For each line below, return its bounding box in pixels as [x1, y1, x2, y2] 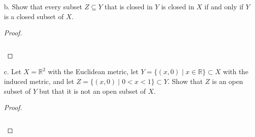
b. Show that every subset [4, 1, 82, 11]
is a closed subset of [4, 11, 64, 21]
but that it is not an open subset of [39, 85, 146, 96]
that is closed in [104, 1, 153, 11]
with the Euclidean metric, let [48, 66, 139, 77]
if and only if [204, 1, 244, 11]
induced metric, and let [4, 76, 74, 86]
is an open [212, 76, 243, 86]
